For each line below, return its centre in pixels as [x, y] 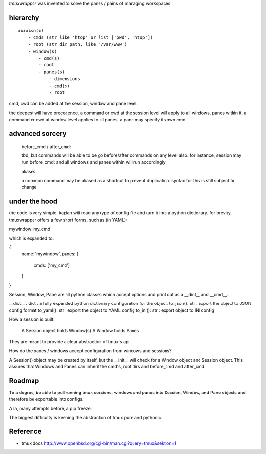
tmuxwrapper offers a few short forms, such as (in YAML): [68, 220]
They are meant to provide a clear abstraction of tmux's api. [70, 341]
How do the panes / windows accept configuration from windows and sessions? [90, 351]
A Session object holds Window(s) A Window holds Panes [80, 331]
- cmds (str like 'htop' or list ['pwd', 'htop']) [90, 37]
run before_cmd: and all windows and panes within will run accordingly [93, 162]
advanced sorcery [38, 134]
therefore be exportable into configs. [46, 399]
